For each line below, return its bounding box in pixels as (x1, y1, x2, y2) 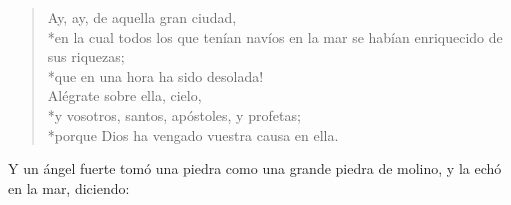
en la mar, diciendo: (8, 177, 130, 198)
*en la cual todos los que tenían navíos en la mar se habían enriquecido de (47, 26, 503, 47)
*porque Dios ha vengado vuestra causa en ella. (47, 124, 339, 145)
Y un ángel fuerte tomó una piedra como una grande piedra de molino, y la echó (8, 158, 502, 179)
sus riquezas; (47, 46, 125, 67)
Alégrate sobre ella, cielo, (47, 85, 202, 106)
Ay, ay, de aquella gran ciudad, (47, 7, 237, 27)
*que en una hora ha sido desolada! (47, 65, 264, 86)
